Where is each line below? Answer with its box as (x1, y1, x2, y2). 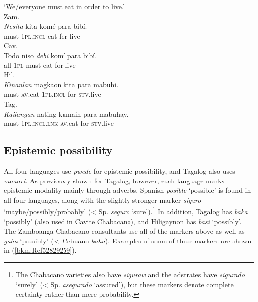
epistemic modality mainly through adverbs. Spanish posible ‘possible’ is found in (4, 185, 251, 195)
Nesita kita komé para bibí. (4, 21, 87, 31)
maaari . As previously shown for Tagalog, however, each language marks (4, 175, 225, 185)
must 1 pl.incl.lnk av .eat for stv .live (4, 118, 114, 128)
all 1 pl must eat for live (4, 60, 76, 70)
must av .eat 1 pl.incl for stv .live (4, 89, 101, 99)
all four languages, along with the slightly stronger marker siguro (4, 194, 201, 205)
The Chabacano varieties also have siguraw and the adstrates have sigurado (15, 269, 245, 279)
